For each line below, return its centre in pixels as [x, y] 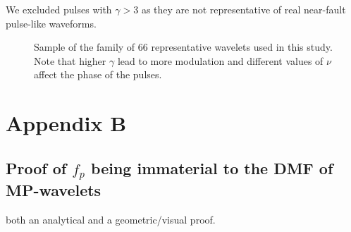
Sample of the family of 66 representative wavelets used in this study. [183, 47]
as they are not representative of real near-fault [244, 9]
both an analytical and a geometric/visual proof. [111, 219]
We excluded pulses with [59, 9]
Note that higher [70, 60]
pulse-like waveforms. [51, 23]
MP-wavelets [54, 189]
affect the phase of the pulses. [98, 74]
